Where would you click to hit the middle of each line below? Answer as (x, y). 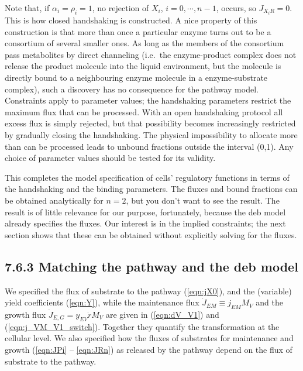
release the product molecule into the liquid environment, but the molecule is (143, 66)
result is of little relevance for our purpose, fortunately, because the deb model (145, 212)
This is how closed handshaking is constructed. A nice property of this (131, 20)
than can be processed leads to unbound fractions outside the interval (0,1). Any (149, 146)
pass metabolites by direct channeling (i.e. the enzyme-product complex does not (151, 54)
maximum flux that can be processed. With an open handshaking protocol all (144, 111)
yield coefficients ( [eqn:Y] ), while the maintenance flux (102, 302)
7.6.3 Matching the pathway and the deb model (151, 266)
